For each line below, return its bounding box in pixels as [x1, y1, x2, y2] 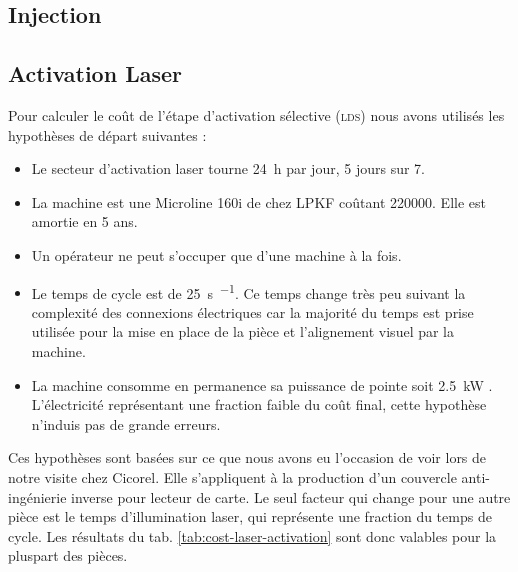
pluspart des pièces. [8, 545, 128, 566]
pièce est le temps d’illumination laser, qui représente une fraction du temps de [8, 506, 492, 527]
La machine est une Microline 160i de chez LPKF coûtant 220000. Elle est [31, 191, 486, 212]
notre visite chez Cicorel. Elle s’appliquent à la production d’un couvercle [8, 466, 457, 487]
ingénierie [8, 486, 67, 507]
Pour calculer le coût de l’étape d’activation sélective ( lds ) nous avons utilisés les [8, 104, 505, 125]
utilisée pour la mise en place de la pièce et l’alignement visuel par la [31, 321, 455, 342]
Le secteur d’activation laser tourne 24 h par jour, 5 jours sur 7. [31, 158, 425, 179]
